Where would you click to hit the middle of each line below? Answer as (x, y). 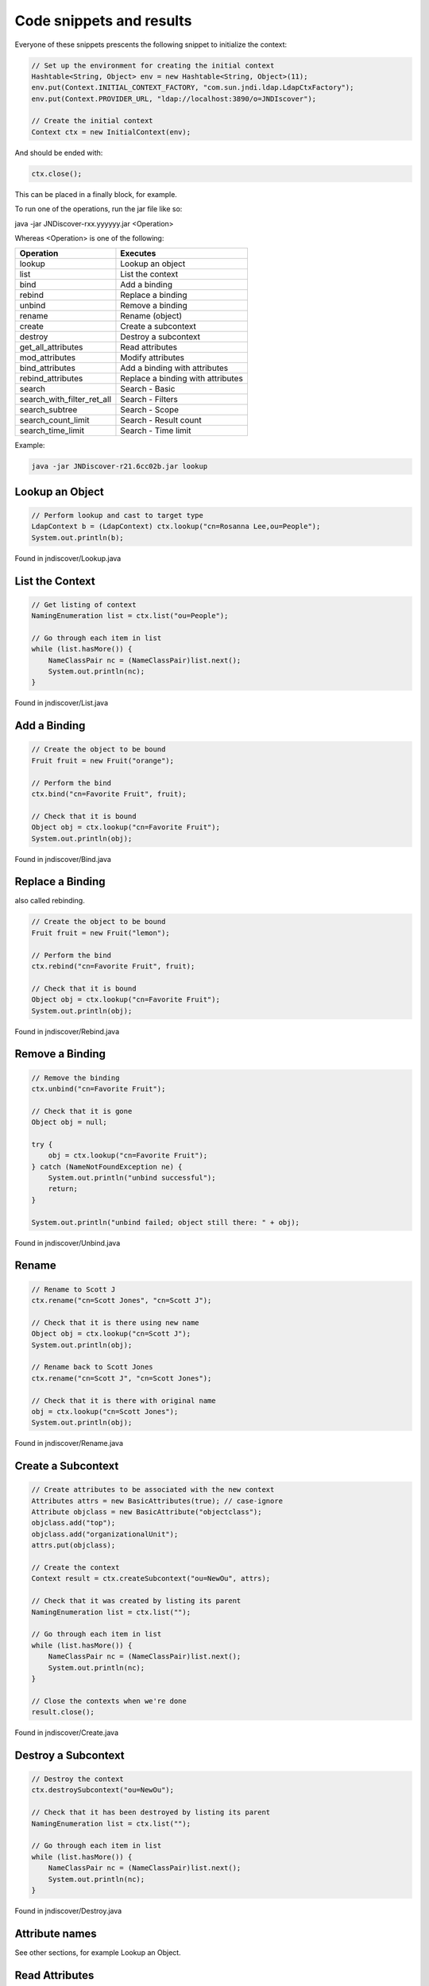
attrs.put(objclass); (73, 1546)
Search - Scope (149, 410)
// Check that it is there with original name (124, 1401)
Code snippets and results (103, 21)
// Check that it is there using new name (115, 1322)
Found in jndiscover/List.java (62, 703)
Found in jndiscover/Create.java (67, 1733)
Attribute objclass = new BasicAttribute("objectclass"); (147, 1512)
